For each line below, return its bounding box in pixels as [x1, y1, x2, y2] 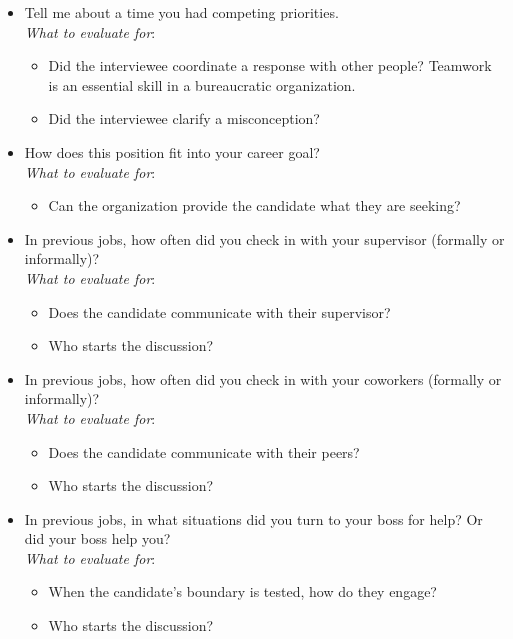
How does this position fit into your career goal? [24, 141, 320, 162]
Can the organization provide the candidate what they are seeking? [48, 195, 461, 216]
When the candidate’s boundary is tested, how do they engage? [48, 581, 437, 602]
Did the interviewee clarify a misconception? [48, 108, 320, 129]
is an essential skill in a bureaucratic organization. [48, 74, 356, 95]
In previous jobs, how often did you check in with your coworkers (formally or [24, 368, 502, 389]
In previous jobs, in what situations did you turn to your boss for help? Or [24, 508, 483, 529]
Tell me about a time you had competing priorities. [24, 2, 339, 22]
